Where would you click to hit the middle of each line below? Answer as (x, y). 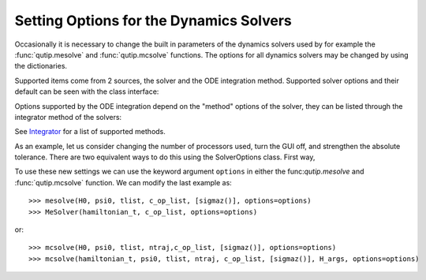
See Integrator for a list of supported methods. (90, 132)
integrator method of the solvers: (68, 117)
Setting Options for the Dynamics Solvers (153, 21)
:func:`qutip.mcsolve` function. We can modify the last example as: (123, 182)
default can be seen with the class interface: (87, 91)
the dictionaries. (41, 66)
